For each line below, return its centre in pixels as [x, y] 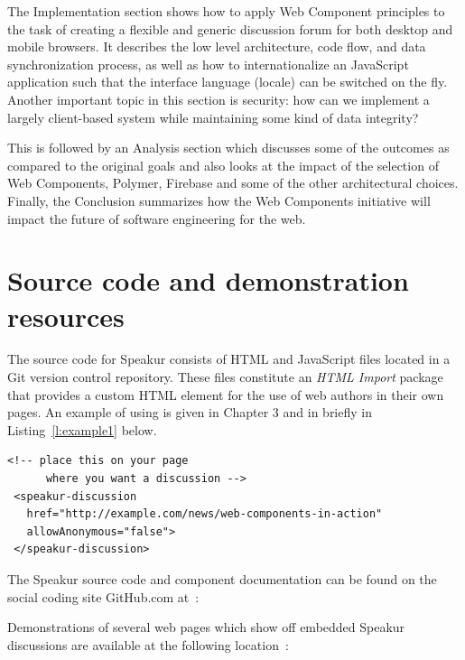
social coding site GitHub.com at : [103, 596]
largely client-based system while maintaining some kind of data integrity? [213, 117]
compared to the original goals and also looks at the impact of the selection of [223, 165]
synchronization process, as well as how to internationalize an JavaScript [208, 64]
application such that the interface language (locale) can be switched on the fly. [228, 82]
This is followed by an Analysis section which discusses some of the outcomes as [228, 148]
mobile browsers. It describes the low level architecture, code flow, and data [217, 46]
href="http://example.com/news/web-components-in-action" [205, 514]
